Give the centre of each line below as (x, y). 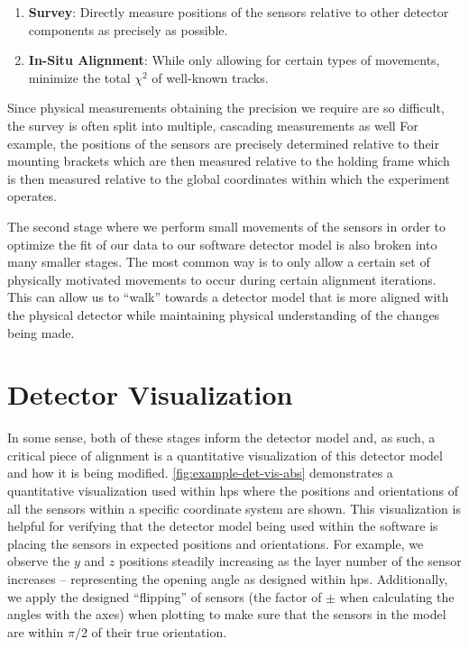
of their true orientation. (159, 631)
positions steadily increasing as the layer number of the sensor (290, 561)
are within (36, 631)
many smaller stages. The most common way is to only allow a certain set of (219, 262)
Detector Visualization (150, 394)
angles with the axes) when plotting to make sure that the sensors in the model (227, 614)
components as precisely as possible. (128, 29)
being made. (41, 332)
